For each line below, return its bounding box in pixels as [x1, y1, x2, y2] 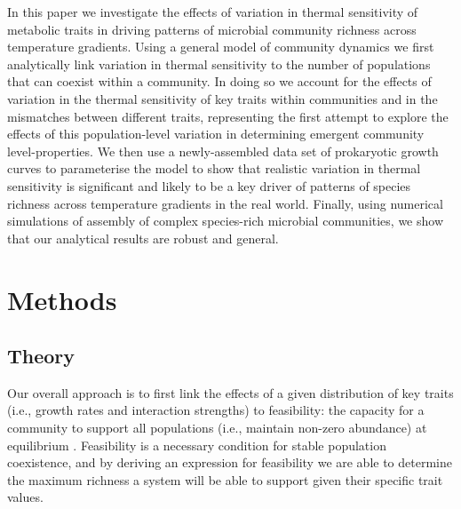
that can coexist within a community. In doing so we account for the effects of [7, 72, 432, 91]
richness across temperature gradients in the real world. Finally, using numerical [7, 194, 443, 212]
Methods [7, 281, 117, 317]
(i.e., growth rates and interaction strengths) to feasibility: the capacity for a [7, 401, 425, 419]
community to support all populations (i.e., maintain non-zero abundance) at [7, 418, 427, 437]
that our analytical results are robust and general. [7, 228, 279, 247]
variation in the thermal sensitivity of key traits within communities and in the [7, 89, 438, 107]
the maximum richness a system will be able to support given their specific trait [7, 470, 443, 489]
